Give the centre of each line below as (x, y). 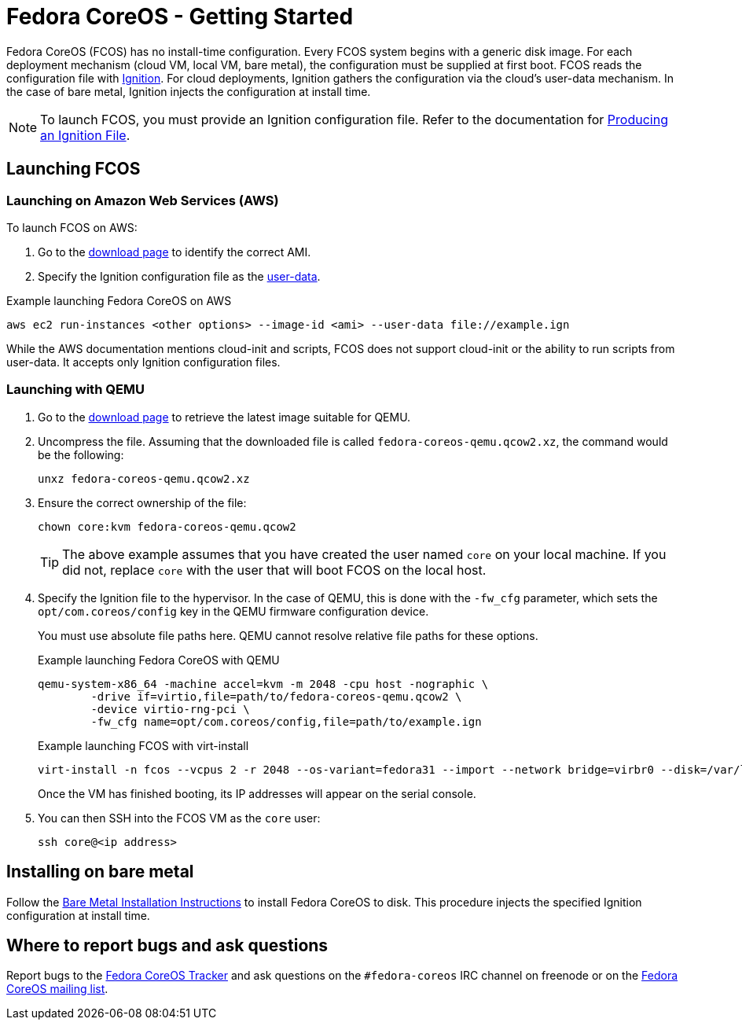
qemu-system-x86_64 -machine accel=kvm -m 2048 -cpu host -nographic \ (263, 684)
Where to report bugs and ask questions (167, 945)
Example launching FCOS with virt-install (143, 745)
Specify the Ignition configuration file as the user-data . (179, 276)
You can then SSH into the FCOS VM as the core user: (179, 818)
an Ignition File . (85, 135)
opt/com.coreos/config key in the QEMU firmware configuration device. (233, 611)
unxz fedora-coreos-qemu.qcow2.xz (144, 478)
